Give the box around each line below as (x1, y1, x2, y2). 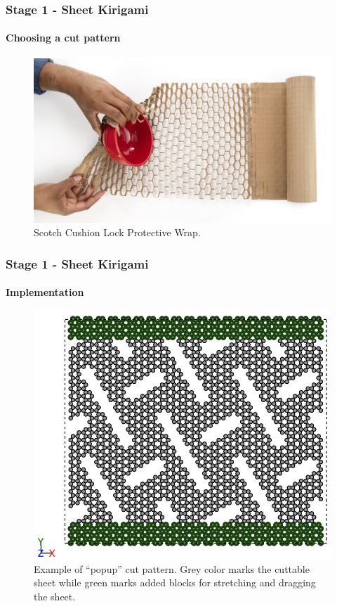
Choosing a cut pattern (6, 30, 121, 45)
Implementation (6, 285, 84, 299)
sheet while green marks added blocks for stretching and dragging (34, 575, 316, 590)
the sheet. (34, 589, 76, 603)
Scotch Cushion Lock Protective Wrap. (34, 225, 201, 240)
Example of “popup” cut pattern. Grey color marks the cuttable (34, 561, 310, 576)
